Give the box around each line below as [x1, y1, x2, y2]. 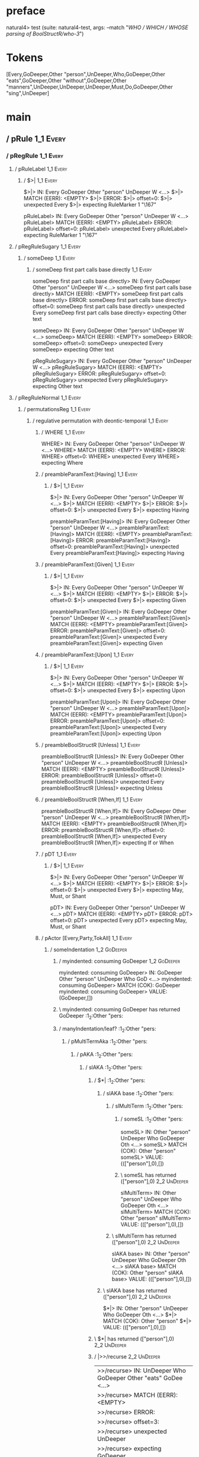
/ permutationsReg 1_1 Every [23, 405, 91, 412]
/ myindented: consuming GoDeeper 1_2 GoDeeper [59, 957, 181, 964]
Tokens [6, 51, 43, 65]
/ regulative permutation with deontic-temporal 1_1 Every [32, 417, 169, 424]
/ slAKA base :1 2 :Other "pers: [102, 1089, 174, 1098]
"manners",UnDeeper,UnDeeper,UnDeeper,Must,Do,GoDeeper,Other [6, 83, 173, 90]
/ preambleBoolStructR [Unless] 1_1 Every [41, 741, 140, 748]
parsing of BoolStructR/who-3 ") [6, 30, 84, 37]
